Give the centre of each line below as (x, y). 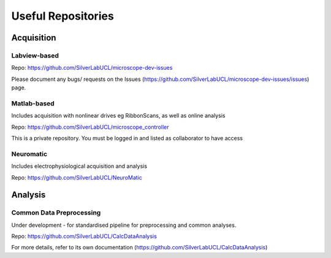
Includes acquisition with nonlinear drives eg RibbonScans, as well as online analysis (118, 116)
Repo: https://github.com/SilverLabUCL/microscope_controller (90, 127)
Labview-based (35, 55)
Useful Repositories (63, 16)
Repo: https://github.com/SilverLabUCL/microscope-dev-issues (92, 68)
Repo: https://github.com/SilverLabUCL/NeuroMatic (77, 177)
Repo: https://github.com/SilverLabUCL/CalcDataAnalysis (84, 237)
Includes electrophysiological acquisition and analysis (79, 166)
